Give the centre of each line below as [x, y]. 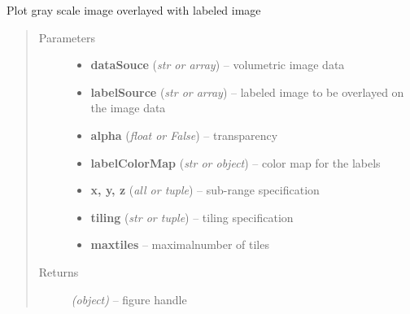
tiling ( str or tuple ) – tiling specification [192, 217]
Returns [59, 271]
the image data [128, 108]
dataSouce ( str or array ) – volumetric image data [218, 65]
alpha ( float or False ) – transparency [184, 135]
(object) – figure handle [129, 299]
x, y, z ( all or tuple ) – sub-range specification [205, 190]
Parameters [67, 37]
